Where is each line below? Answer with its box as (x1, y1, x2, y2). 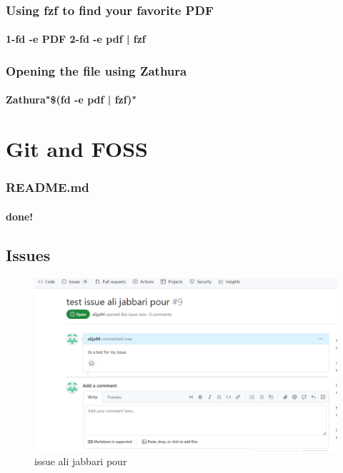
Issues (6, 243, 51, 265)
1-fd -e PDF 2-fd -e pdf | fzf (6, 31, 146, 46)
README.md (6, 178, 89, 196)
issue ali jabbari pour (34, 453, 127, 468)
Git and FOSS (6, 134, 148, 163)
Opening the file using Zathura (6, 61, 187, 79)
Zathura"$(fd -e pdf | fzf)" (6, 92, 137, 107)
